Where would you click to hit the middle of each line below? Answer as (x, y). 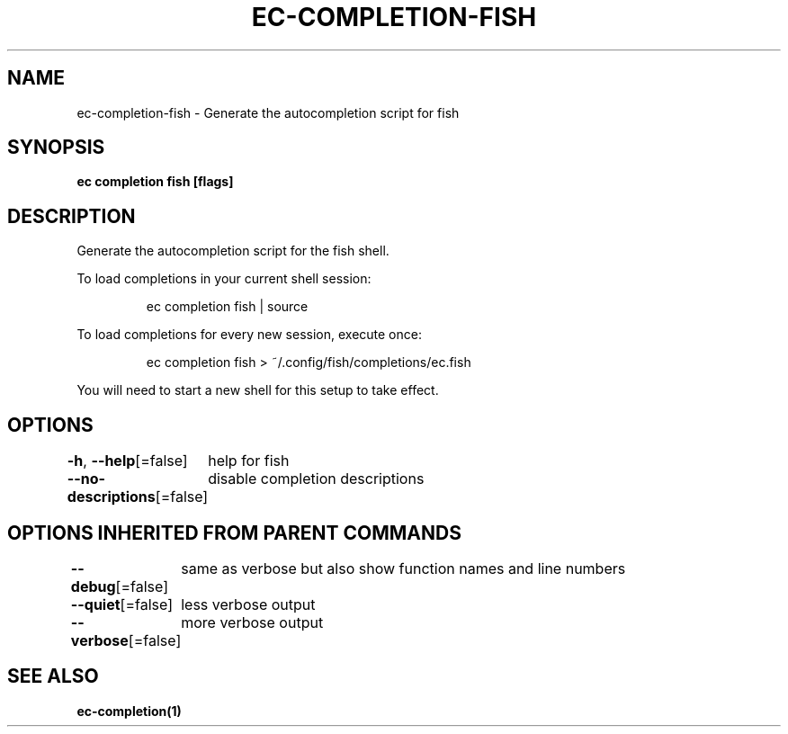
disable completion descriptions (316, 479)
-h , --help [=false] (127, 461)
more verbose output (252, 622)
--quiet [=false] (121, 604)
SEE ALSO (53, 676)
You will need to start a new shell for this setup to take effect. (258, 390)
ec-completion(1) (129, 711)
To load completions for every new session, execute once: (249, 335)
